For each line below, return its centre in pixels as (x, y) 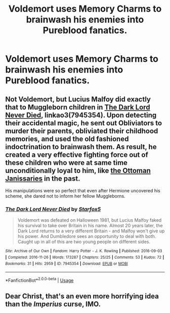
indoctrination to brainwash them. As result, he (81, 147)
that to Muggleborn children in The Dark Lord (78, 107)
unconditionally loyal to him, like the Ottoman (78, 170)
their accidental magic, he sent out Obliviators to (84, 123)
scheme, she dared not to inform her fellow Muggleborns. (65, 196)
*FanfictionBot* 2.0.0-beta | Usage (39, 280)
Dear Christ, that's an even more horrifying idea (82, 297)
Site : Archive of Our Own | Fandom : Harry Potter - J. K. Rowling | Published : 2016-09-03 (84, 251)
